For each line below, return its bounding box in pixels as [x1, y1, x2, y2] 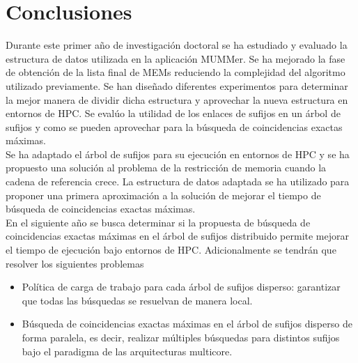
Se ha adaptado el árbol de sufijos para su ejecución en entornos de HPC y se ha [6, 146, 350, 161]
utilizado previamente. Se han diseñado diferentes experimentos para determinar [6, 78, 348, 93]
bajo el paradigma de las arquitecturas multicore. [22, 343, 233, 358]
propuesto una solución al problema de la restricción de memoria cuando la [6, 160, 327, 175]
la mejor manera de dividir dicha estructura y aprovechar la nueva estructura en [6, 92, 348, 107]
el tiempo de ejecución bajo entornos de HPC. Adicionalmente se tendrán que [6, 242, 336, 257]
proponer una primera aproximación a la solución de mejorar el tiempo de [6, 187, 321, 202]
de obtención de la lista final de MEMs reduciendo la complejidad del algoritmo [6, 65, 345, 79]
